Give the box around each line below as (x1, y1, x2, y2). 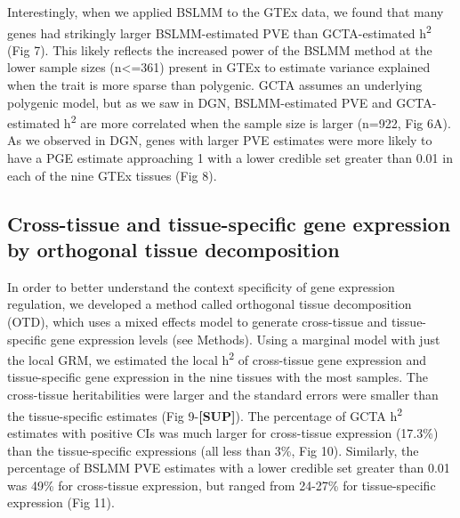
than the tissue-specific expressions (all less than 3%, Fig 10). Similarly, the (7, 441, 419, 459)
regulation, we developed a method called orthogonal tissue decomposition (7, 295, 412, 313)
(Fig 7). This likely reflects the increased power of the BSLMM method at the (7, 40, 432, 59)
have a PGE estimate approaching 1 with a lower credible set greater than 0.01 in (7, 149, 453, 167)
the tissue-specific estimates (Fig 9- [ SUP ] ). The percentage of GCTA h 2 (7, 403, 403, 425)
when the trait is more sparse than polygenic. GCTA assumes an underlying (7, 76, 423, 94)
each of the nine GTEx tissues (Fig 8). (7, 166, 217, 184)
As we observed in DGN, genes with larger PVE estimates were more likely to (7, 131, 432, 150)
